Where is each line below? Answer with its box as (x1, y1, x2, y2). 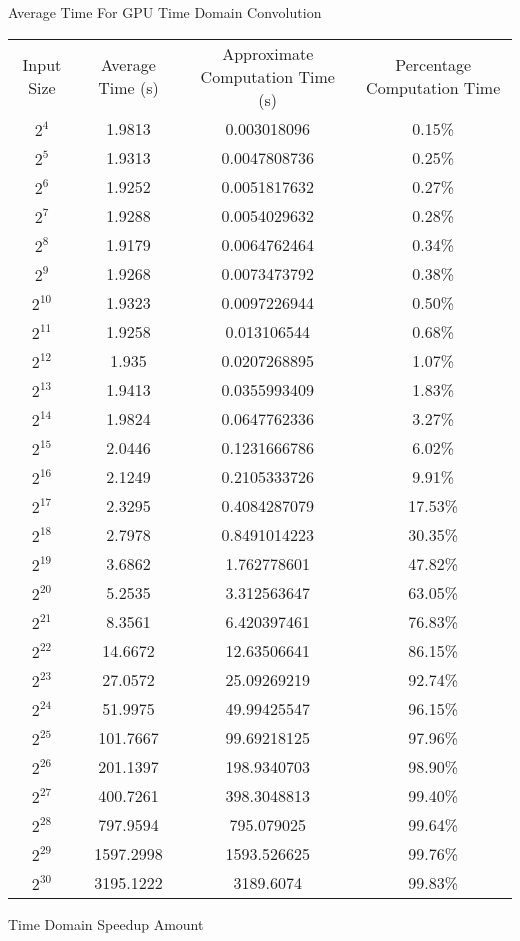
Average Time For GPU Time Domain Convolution (8, 2, 322, 22)
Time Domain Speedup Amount (8, 913, 204, 934)
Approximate (222, 41, 314, 65)
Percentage (395, 53, 472, 77)
